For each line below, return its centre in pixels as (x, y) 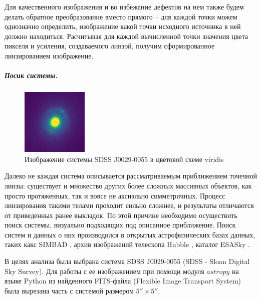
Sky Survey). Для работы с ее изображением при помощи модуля (104, 271)
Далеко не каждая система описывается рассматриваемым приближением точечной (131, 176)
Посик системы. (31, 75)
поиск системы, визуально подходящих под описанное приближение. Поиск (120, 225)
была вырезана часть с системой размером (69, 290)
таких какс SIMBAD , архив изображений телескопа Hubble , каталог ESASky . (127, 244)
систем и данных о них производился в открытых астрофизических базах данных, (130, 234)
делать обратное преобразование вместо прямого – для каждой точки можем (121, 16)
